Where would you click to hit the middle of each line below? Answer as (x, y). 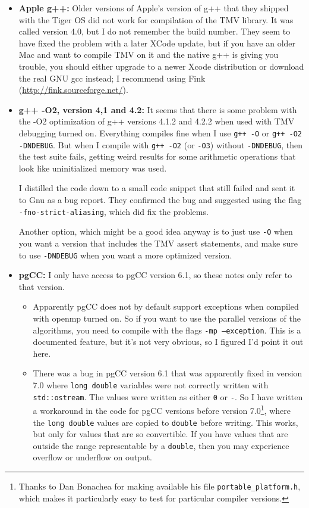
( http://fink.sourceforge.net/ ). (73, 90)
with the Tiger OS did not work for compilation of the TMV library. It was (156, 19)
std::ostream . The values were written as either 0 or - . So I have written (168, 396)
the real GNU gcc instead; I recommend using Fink (112, 78)
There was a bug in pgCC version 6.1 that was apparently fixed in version (168, 373)
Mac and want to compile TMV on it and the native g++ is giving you (149, 54)
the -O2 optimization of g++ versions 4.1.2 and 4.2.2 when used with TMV (157, 121)
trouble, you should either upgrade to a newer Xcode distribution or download (161, 66)
